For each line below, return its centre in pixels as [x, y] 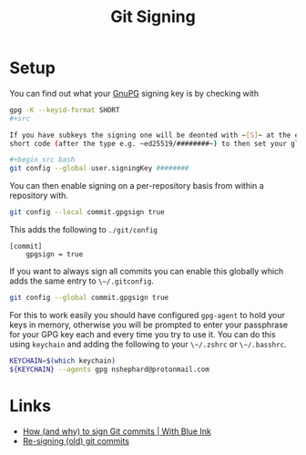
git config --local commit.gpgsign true [87, 212]
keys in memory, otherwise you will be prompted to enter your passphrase [149, 325]
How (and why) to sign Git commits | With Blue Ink [117, 431]
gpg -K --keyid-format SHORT [65, 110]
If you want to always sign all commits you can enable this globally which [147, 272]
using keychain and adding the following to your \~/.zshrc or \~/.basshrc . [148, 344]
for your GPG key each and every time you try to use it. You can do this [143, 334]
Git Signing [153, 17]
